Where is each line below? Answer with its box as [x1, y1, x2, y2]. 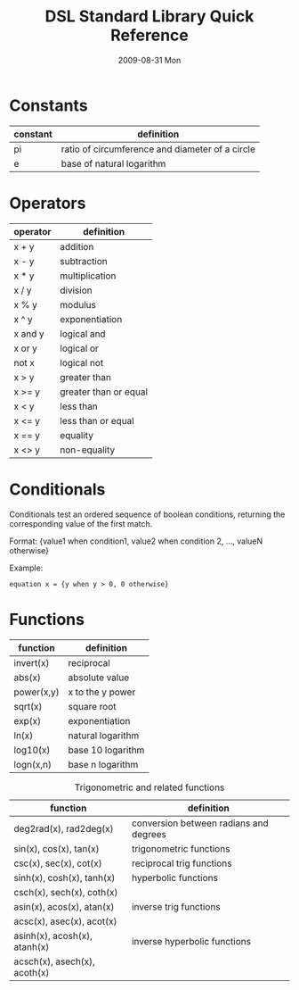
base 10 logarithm [68, 744, 145, 756]
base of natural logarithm [61, 157, 166, 170]
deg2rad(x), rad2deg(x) [13, 822, 114, 835]
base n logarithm [68, 758, 139, 770]
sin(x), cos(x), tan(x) [13, 842, 100, 854]
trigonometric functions [132, 842, 230, 854]
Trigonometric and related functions [74, 781, 225, 794]
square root [68, 700, 117, 712]
